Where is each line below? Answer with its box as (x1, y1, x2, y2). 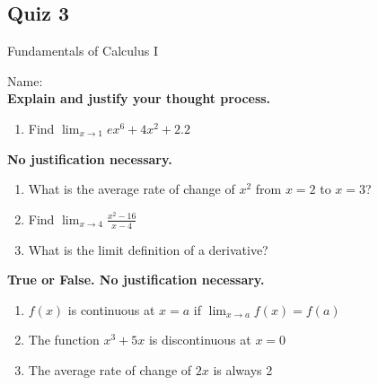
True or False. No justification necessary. (7, 270, 265, 289)
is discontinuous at (148, 330, 251, 349)
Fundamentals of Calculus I (7, 41, 158, 60)
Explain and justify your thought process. (7, 89, 271, 108)
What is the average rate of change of (28, 179, 235, 198)
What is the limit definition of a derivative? (28, 240, 268, 258)
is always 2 (213, 360, 273, 379)
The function (28, 330, 100, 349)
